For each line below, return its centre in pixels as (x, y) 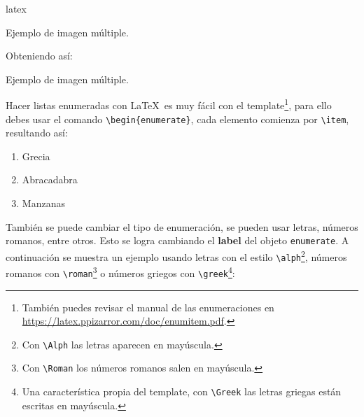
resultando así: (37, 133)
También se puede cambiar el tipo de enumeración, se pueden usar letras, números (182, 226)
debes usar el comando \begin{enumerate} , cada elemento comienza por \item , (177, 119)
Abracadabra (50, 179)
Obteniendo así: (39, 56)
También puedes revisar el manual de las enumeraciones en (148, 307)
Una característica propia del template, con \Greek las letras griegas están (182, 391)
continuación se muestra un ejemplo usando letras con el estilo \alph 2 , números (176, 255)
